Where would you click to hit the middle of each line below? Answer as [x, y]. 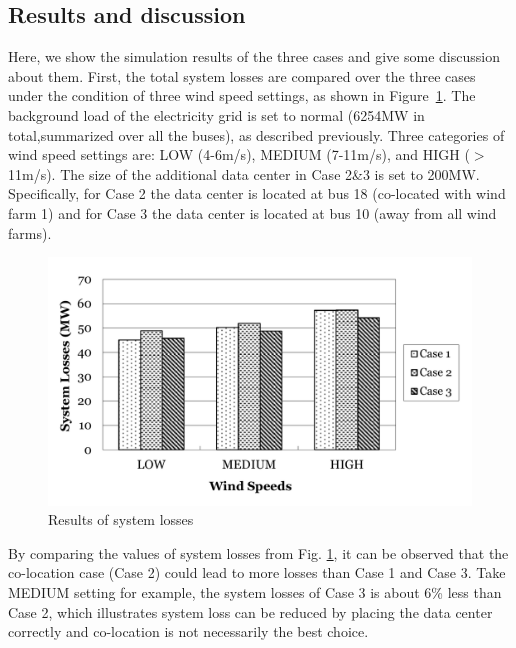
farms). [30, 232]
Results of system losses [121, 519]
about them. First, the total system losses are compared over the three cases [242, 75]
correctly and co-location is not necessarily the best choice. [188, 631]
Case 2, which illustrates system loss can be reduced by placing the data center [250, 611]
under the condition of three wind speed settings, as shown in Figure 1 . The [242, 95]
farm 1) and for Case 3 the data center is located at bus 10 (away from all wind [252, 212]
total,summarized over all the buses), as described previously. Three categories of [256, 134]
